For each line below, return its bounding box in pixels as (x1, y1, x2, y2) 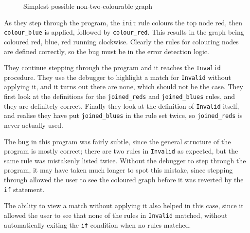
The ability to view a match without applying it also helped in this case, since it (4, 200, 244, 211)
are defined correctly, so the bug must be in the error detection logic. (4, 46, 209, 56)
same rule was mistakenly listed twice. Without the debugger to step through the (4, 155, 246, 165)
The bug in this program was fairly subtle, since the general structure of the (4, 136, 231, 146)
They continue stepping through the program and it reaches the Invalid (4, 62, 221, 73)
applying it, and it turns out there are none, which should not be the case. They (4, 81, 243, 92)
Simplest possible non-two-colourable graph (23, 1, 153, 11)
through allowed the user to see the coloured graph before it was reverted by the (4, 175, 244, 184)
